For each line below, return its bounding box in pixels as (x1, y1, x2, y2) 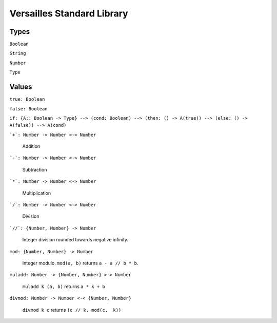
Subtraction (22, 166, 47, 173)
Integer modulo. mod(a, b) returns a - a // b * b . (22, 260, 138, 266)
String (9, 50, 26, 56)
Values (9, 83, 32, 91)
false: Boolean (9, 106, 48, 111)
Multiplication (22, 190, 51, 196)
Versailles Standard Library (9, 8, 128, 19)
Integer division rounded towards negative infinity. (22, 237, 128, 243)
